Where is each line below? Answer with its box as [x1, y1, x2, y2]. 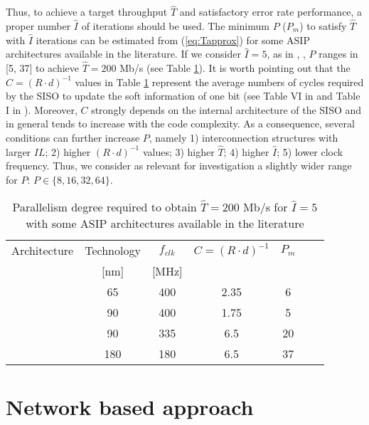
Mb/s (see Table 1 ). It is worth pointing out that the [119, 61, 351, 75]
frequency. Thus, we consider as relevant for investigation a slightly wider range [6, 158, 352, 173]
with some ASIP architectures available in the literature [26, 214, 304, 231]
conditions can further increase [6, 130, 140, 145]
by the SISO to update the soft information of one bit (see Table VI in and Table [6, 88, 360, 103]
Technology [85, 241, 141, 258]
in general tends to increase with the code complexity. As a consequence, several [6, 116, 355, 131]
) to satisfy [299, 19, 347, 33]
